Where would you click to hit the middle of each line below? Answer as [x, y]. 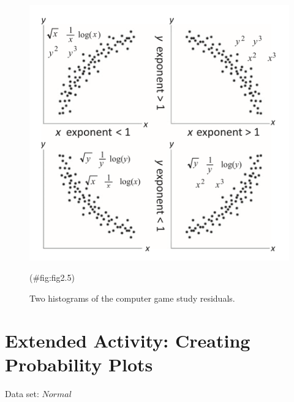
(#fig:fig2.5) [52, 277]
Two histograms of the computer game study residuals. [132, 298]
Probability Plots [79, 364]
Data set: [22, 393]
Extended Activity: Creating [128, 340]
